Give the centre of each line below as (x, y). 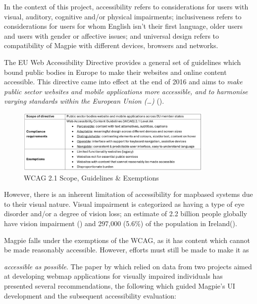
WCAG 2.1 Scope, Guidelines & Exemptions (91, 177)
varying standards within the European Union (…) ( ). (84, 101)
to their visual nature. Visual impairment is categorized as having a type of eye (124, 204)
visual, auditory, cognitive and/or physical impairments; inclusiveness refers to (123, 16)
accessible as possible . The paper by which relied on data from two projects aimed (128, 266)
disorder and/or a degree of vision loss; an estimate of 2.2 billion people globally (126, 213)
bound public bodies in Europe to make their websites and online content (115, 72)
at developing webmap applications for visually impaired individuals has (113, 276)
